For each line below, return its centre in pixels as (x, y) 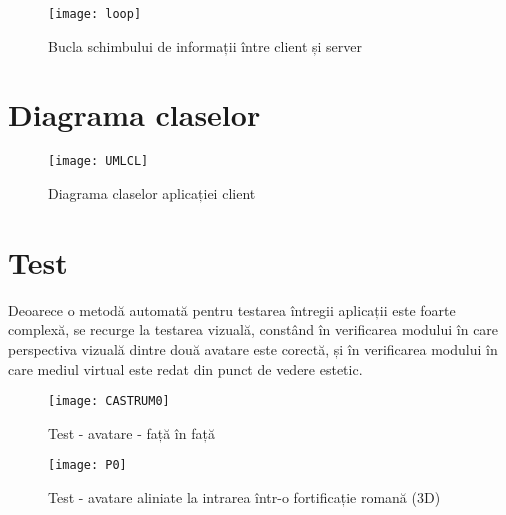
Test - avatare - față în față (131, 432)
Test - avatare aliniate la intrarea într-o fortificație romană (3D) (244, 497)
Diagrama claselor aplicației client (152, 193)
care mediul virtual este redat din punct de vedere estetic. (185, 368)
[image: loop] (95, 14)
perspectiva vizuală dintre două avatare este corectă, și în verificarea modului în (253, 348)
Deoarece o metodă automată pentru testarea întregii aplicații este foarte (232, 309)
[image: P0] (87, 465)
